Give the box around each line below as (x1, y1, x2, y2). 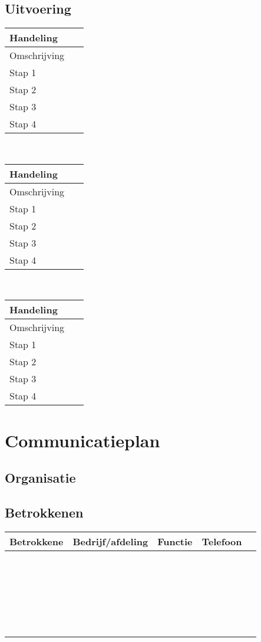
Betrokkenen (5, 503, 84, 521)
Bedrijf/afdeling (72, 534, 148, 548)
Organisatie (5, 469, 76, 487)
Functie (157, 534, 193, 548)
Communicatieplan (5, 428, 160, 452)
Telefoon (201, 534, 242, 548)
